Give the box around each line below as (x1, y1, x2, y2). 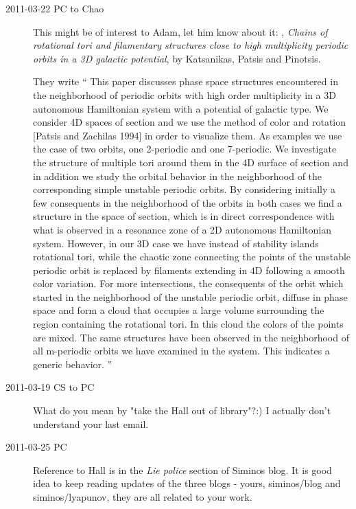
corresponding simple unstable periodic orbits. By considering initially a (33, 182, 336, 196)
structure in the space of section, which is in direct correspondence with (33, 209, 335, 223)
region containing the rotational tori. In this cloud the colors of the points (33, 317, 344, 331)
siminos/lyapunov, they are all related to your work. (33, 490, 252, 504)
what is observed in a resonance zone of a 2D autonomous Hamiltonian (33, 222, 331, 236)
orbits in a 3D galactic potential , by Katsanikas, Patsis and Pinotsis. (33, 51, 321, 65)
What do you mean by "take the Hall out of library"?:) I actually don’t (33, 403, 331, 418)
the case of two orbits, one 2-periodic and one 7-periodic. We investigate (33, 142, 337, 156)
